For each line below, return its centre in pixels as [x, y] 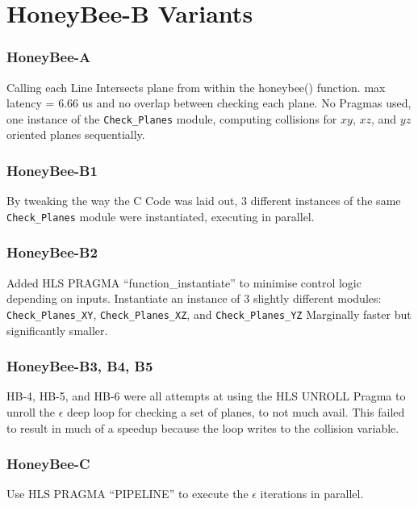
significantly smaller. [57, 330]
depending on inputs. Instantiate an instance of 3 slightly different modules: [194, 298]
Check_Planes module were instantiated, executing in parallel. [161, 216]
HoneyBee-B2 [52, 252]
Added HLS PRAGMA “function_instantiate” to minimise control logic [184, 282]
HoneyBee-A [49, 57]
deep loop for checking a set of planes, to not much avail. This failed [236, 411]
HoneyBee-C [48, 464]
